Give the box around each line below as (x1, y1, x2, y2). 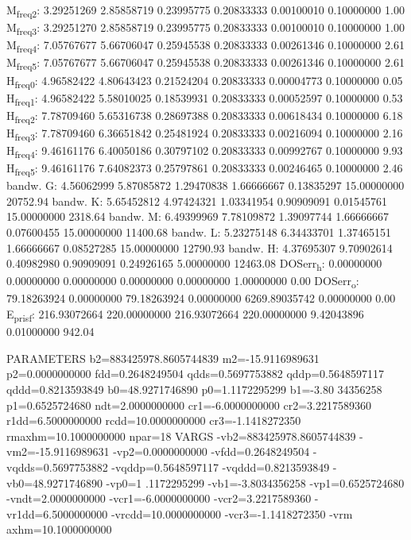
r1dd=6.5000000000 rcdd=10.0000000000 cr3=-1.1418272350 (6, 412, 301, 429)
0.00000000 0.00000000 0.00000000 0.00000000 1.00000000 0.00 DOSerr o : (6, 272, 359, 291)
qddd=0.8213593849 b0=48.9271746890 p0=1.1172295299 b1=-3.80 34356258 (6, 380, 382, 397)
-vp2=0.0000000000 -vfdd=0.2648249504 (113, 443, 310, 460)
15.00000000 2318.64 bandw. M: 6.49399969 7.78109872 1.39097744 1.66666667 (6, 208, 390, 225)
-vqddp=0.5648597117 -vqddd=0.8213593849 (111, 458, 330, 475)
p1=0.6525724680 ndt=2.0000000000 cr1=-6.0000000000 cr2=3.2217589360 (6, 396, 371, 413)
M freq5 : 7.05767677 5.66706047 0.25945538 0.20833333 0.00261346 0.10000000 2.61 (6, 54, 405, 73)
